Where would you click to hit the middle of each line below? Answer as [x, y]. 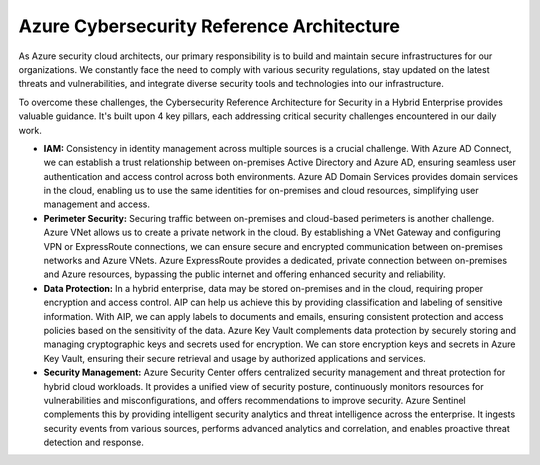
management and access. [96, 204]
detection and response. [93, 442]
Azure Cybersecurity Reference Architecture [209, 26]
